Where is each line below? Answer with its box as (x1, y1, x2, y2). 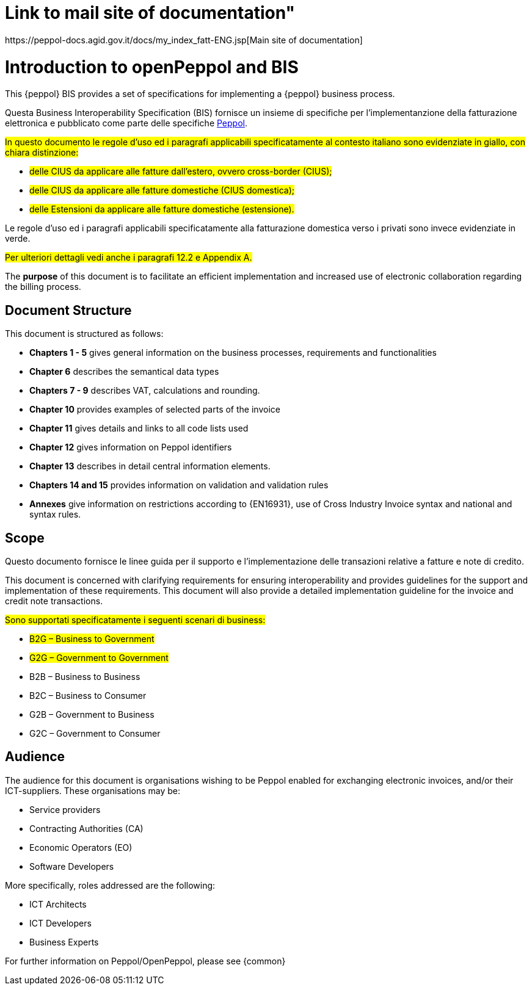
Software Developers (29, 861, 114, 872)
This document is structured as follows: (5, 328, 164, 339)
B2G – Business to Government (29, 633, 155, 644)
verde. (5, 233, 31, 244)
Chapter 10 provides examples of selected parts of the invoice (29, 404, 280, 415)
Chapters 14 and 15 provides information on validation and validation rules (29, 480, 329, 491)
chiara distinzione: (5, 147, 79, 158)
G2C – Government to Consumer (29, 728, 161, 739)
